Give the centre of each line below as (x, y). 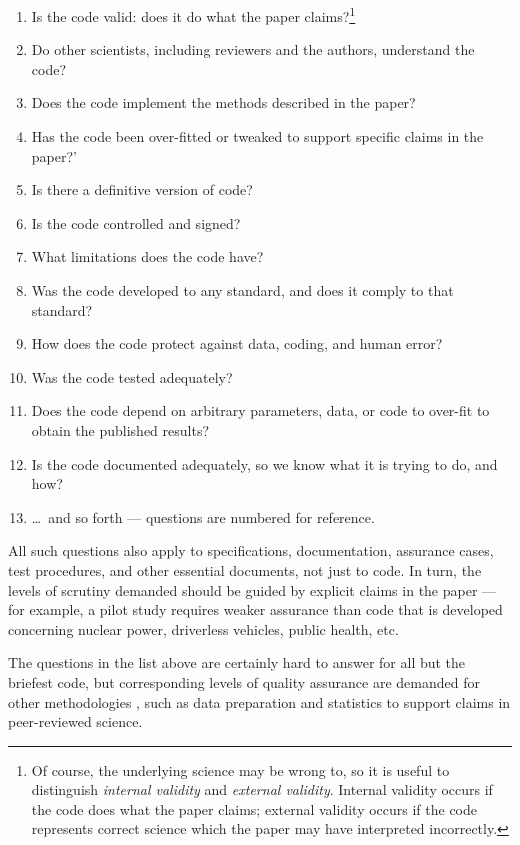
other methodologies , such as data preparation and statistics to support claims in (259, 701)
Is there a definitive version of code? (142, 189)
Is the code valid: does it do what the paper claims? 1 (193, 14)
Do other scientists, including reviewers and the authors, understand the (253, 49)
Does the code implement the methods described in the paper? (223, 102)
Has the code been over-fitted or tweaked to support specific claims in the (257, 136)
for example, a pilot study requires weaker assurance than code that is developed (255, 609)
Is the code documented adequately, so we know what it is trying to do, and (264, 463)
